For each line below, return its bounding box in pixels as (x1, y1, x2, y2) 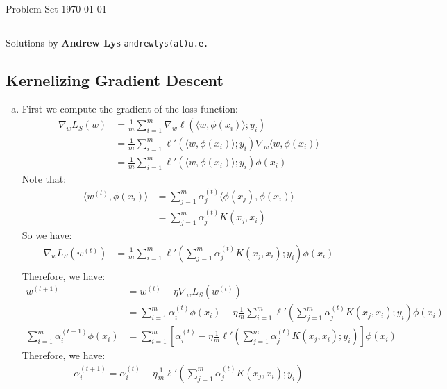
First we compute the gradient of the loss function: (22, 101, 239, 116)
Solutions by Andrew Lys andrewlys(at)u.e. (6, 35, 209, 49)
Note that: (22, 172, 67, 186)
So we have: (22, 228, 72, 242)
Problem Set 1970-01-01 (6, 1, 107, 15)
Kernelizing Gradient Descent (6, 69, 223, 90)
